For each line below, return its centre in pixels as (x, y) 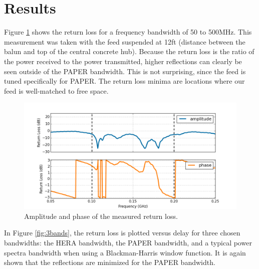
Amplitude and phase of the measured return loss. (101, 216)
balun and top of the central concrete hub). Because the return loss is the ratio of (129, 51)
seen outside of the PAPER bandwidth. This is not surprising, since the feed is (125, 71)
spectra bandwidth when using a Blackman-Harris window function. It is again (125, 252)
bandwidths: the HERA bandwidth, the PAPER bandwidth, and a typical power (128, 243)
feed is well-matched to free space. (56, 90)
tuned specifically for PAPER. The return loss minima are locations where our (124, 81)
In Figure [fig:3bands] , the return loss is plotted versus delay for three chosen (122, 233)
